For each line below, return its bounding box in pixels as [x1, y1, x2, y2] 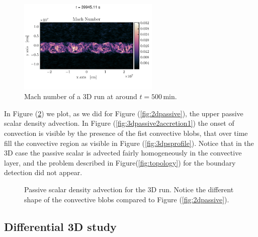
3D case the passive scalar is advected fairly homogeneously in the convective [4, 147, 242, 158]
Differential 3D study [4, 218, 117, 234]
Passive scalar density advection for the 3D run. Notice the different [24, 184, 234, 195]
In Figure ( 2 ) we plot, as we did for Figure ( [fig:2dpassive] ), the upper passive [4, 108, 243, 118]
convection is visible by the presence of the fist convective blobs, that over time [4, 128, 248, 138]
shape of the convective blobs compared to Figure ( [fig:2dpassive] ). [24, 194, 229, 204]
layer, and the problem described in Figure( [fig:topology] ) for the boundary [4, 157, 236, 168]
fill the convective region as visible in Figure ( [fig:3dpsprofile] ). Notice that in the [4, 137, 254, 148]
